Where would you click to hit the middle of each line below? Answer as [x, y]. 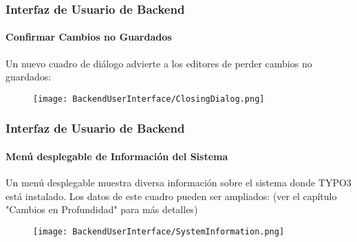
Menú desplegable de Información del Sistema [117, 156]
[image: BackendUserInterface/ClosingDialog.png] [149, 99]
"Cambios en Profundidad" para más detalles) [102, 209]
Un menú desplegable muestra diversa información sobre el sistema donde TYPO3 [178, 183]
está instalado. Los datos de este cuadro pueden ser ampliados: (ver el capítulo [171, 196]
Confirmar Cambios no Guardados [89, 37]
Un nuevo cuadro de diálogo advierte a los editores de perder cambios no [159, 63]
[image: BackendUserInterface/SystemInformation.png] [159, 231]
